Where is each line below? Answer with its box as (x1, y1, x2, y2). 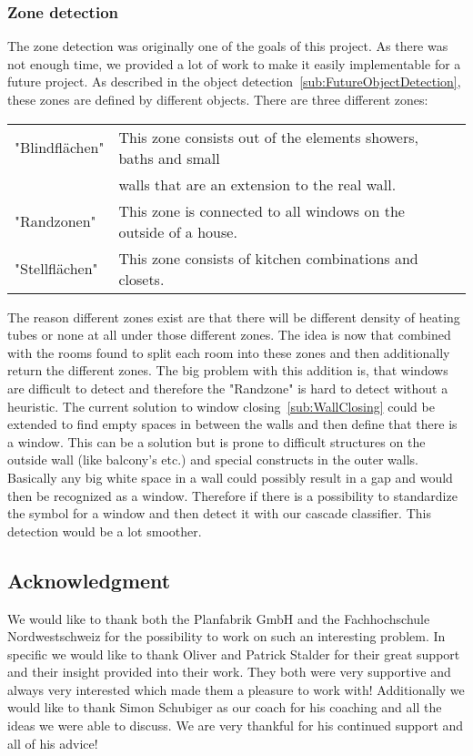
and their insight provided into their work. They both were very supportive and (7, 662, 451, 681)
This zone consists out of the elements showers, (118, 126, 418, 148)
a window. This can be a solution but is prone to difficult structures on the (7, 432, 426, 451)
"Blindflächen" (15, 137, 105, 158)
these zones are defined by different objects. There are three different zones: (7, 90, 428, 108)
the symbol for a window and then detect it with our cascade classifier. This (7, 504, 431, 523)
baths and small (118, 147, 220, 169)
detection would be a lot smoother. (7, 521, 202, 540)
